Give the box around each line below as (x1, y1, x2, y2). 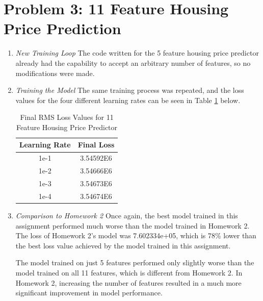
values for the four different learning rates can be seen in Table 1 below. (15, 94, 241, 105)
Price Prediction (4, 18, 121, 39)
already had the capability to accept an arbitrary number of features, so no (15, 57, 251, 68)
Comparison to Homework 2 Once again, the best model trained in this (15, 210, 238, 220)
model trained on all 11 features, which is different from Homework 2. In (15, 267, 243, 278)
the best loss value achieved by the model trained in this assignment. (15, 240, 231, 250)
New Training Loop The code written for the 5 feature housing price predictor (15, 47, 259, 58)
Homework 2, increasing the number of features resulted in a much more (15, 277, 242, 288)
